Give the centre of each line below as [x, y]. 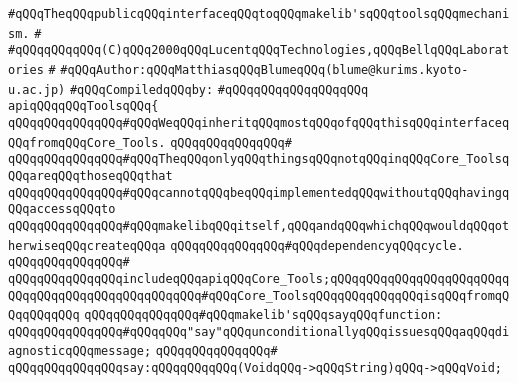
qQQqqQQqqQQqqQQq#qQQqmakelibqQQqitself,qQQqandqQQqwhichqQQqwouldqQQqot [259, 225]
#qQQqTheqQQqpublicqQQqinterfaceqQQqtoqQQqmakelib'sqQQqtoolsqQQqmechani [259, 14]
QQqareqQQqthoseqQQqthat [90, 175]
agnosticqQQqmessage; [80, 351]
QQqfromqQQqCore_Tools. [87, 142]
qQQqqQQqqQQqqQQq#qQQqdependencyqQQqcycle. [317, 245]
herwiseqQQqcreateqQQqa [87, 245]
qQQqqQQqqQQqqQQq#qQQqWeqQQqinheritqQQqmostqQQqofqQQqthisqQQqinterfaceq [259, 122]
